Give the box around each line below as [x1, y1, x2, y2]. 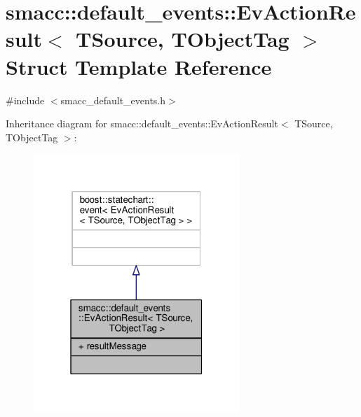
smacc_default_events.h [60, 92, 166, 107]
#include [6, 92, 45, 107]
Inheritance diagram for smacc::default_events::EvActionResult [6, 116, 278, 131]
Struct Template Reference [6, 52, 272, 80]
